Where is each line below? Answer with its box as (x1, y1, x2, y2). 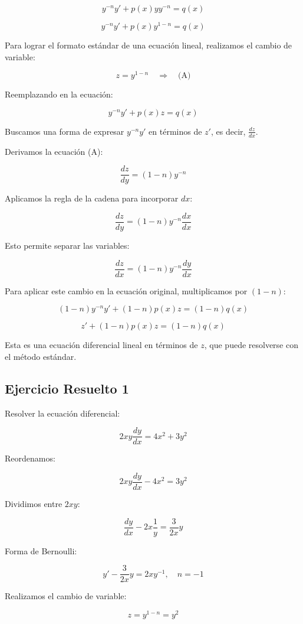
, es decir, (210, 125, 246, 137)
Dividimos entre (5, 498, 62, 510)
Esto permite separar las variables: (5, 239, 130, 252)
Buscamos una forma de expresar (5, 125, 124, 137)
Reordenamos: (5, 452, 55, 464)
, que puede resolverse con (204, 339, 298, 351)
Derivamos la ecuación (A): (5, 145, 103, 157)
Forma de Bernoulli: (5, 544, 77, 557)
